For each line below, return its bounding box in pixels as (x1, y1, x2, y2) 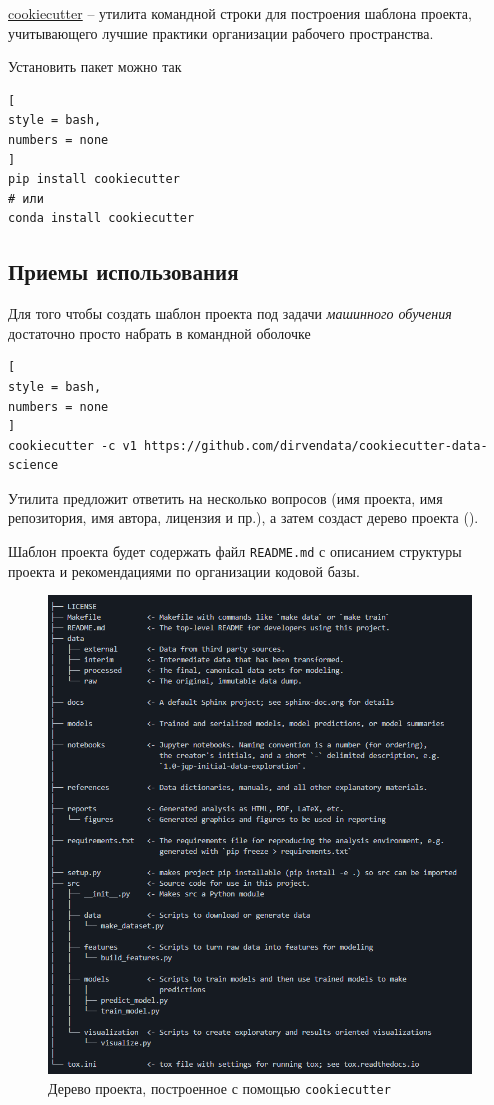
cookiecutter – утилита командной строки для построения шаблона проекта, (8, 3, 472, 23)
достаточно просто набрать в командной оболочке (8, 322, 311, 343)
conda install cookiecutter (8, 211, 195, 226)
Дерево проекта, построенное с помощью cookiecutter (48, 1077, 391, 1098)
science (8, 458, 59, 473)
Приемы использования (8, 256, 239, 287)
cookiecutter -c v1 (8, 438, 137, 453)
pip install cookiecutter (8, 172, 180, 187)
